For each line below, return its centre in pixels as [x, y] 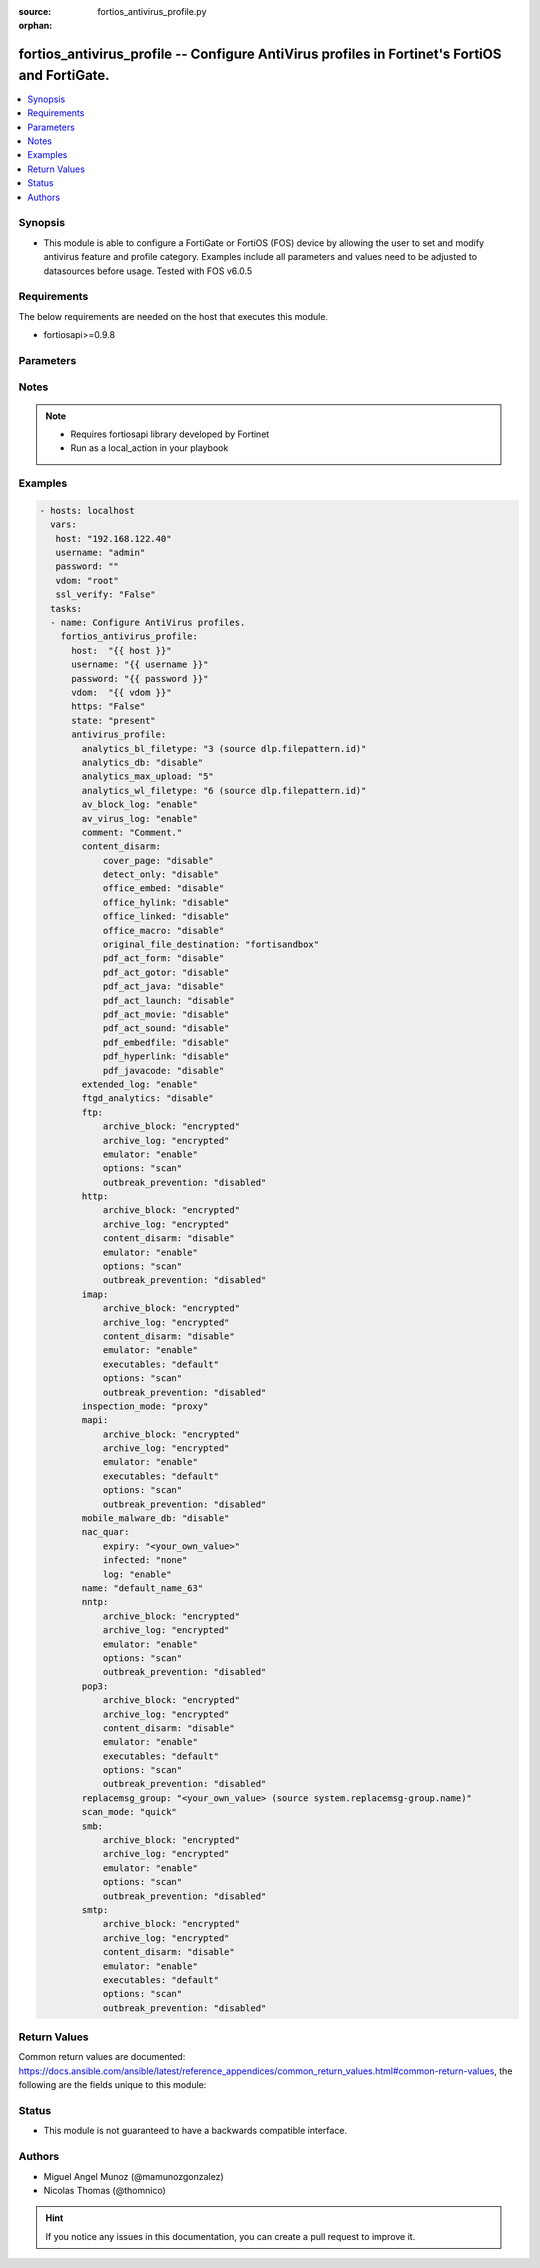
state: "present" [114, 720]
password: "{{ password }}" [140, 678]
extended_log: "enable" [140, 1084]
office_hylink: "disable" [166, 902]
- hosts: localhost [87, 510]
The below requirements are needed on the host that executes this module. [173, 316]
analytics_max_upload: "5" [147, 776]
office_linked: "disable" [166, 916]
